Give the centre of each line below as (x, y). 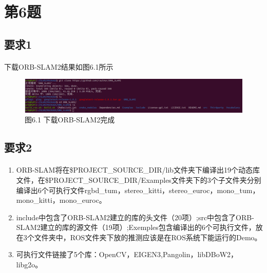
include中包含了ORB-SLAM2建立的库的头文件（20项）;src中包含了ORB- (135, 217)
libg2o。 (29, 265)
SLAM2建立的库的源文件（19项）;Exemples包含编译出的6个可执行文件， (136, 227)
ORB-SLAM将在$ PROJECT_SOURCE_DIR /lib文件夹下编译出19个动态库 (138, 170)
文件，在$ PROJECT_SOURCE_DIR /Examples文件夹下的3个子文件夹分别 (139, 180)
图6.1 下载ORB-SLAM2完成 (70, 120)
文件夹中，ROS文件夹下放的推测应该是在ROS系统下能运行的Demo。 (148, 237)
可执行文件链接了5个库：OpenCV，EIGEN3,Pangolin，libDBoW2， (127, 254)
